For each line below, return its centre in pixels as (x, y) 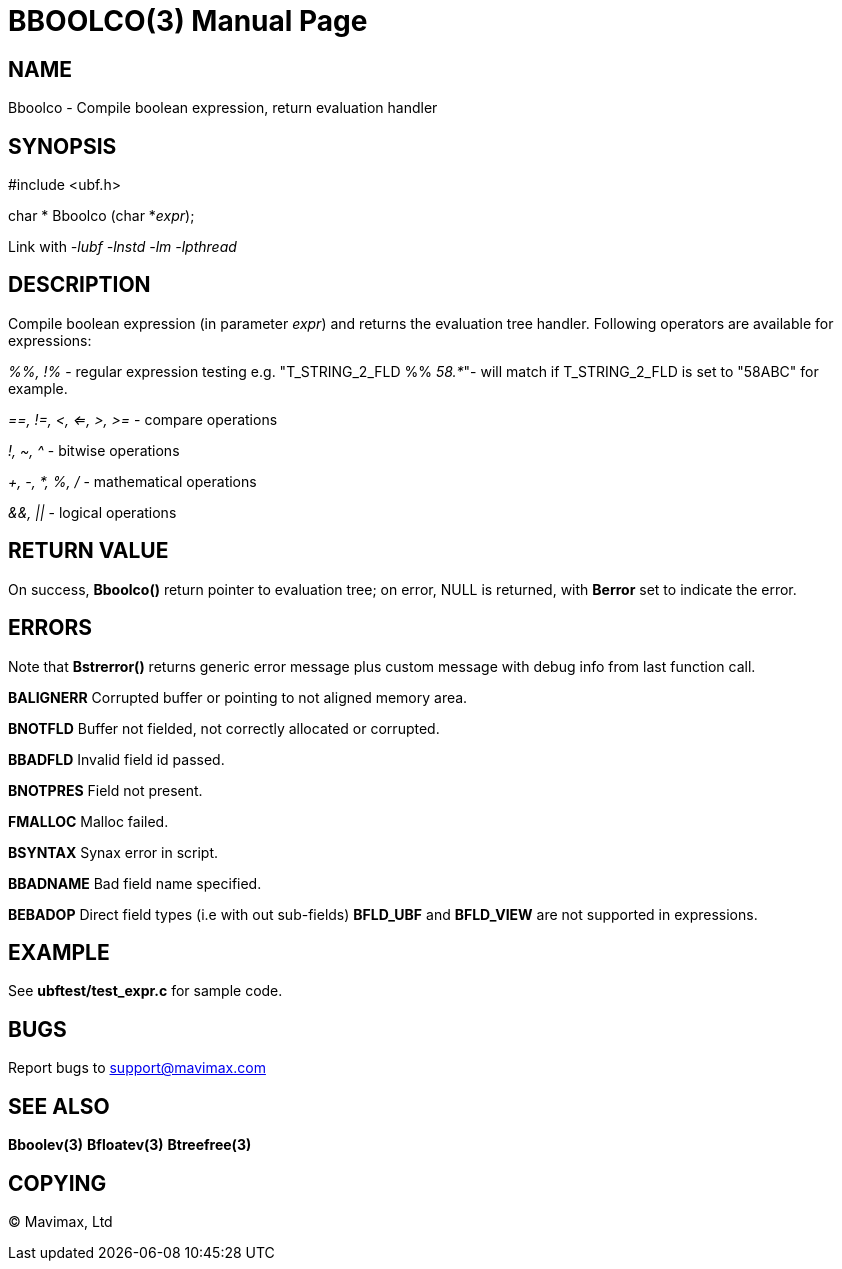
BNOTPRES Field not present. (105, 790)
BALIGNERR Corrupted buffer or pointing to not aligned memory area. (238, 697)
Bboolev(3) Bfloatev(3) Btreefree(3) (130, 1145)
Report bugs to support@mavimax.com (137, 1068)
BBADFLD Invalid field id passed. (116, 759)
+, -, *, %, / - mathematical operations (132, 481)
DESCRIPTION (79, 285)
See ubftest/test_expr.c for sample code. (145, 991)
